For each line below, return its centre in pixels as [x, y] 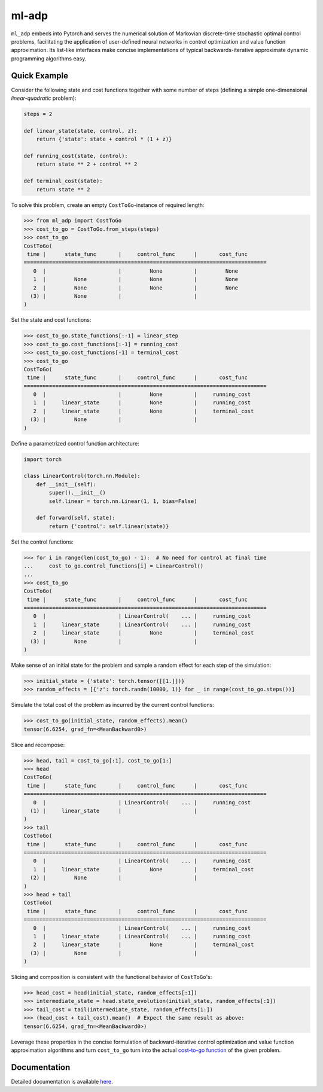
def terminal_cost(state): [63, 181]
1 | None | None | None [136, 279]
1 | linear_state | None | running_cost [142, 403]
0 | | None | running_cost [142, 394]
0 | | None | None [136, 271]
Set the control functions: [42, 542]
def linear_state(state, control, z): [80, 131]
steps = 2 [38, 114]
